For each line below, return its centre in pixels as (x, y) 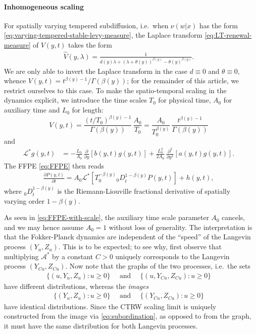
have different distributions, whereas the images (76, 286)
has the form (219, 25)
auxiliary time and (32, 110)
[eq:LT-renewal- (228, 35)
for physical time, (184, 100)
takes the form (90, 44)
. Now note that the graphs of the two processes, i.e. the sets (158, 266)
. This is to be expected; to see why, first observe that (140, 247)
